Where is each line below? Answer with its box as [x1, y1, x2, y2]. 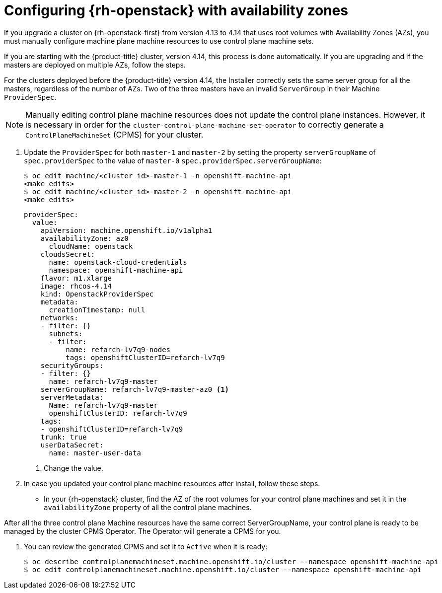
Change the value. [44, 463, 103, 472]
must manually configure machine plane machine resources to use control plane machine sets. [4, 36, 314, 45]
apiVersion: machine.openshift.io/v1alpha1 [40, 226, 213, 234]
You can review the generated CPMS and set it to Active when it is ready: [24, 542, 268, 551]
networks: [40, 313, 78, 322]
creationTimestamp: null [49, 305, 146, 314]
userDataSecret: [40, 441, 104, 449]
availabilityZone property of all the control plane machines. [44, 503, 252, 512]
